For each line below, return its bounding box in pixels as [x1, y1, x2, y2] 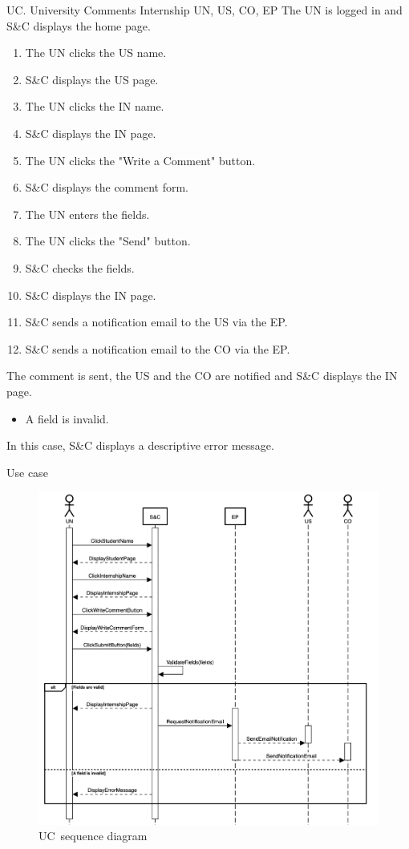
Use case [6, 463, 48, 480]
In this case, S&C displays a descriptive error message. [6, 437, 274, 454]
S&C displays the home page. [6, 17, 151, 34]
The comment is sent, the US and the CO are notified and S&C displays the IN [6, 367, 398, 384]
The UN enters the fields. [25, 205, 150, 222]
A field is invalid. [25, 410, 109, 427]
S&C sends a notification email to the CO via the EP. [25, 340, 290, 357]
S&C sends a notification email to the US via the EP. [25, 313, 288, 330]
